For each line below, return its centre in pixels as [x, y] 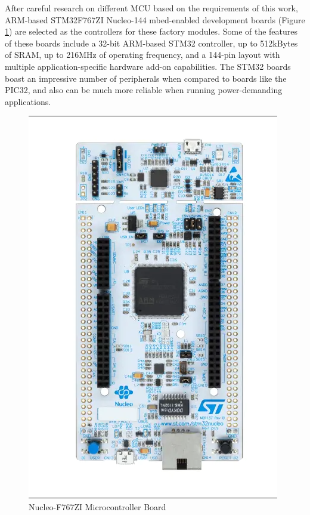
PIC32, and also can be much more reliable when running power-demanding [144, 90]
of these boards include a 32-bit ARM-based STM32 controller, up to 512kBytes [151, 43]
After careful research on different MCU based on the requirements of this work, [151, 8]
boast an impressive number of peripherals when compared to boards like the [146, 78]
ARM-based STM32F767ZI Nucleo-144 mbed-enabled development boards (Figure [155, 19]
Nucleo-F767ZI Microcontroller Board [97, 506]
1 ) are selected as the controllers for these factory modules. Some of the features [151, 31]
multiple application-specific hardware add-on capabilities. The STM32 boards [148, 66]
